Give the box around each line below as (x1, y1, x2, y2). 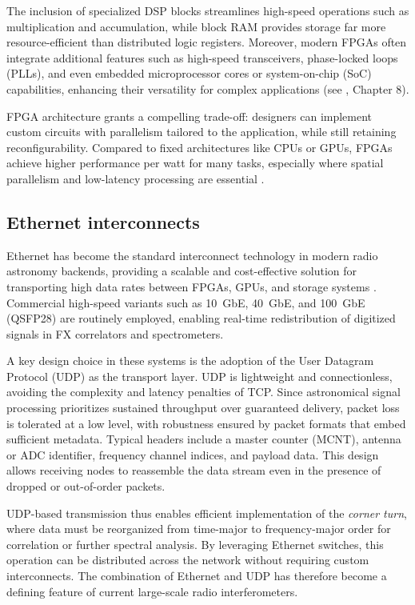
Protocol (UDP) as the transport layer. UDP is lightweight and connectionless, (6, 367, 393, 384)
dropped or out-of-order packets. (6, 478, 166, 495)
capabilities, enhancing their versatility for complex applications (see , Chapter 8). (6, 80, 409, 97)
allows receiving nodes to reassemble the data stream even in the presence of (6, 462, 381, 479)
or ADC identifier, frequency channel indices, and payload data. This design (6, 446, 379, 463)
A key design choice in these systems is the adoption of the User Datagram (6, 352, 374, 369)
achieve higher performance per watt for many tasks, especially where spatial (6, 154, 384, 171)
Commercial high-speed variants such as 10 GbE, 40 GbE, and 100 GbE (6, 294, 365, 311)
